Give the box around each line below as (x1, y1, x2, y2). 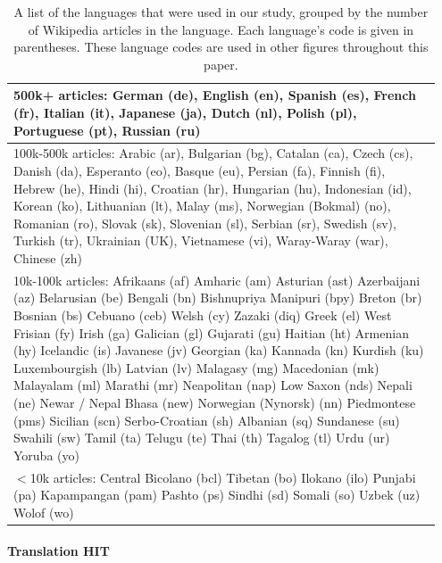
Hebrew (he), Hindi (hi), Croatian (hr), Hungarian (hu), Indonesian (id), (13, 178, 412, 197)
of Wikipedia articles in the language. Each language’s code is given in (28, 20, 414, 38)
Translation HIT (7, 542, 110, 560)
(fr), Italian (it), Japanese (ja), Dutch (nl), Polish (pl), (13, 103, 357, 121)
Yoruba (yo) (13, 445, 79, 464)
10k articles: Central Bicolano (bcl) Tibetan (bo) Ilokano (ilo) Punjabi (29, 468, 416, 486)
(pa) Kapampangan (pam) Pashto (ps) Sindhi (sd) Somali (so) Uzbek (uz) (13, 485, 421, 504)
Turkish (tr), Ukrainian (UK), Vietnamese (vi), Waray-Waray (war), (13, 231, 388, 250)
